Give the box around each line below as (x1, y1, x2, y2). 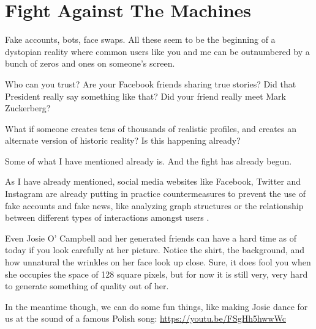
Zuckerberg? (5, 102, 51, 114)
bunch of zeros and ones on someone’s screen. (5, 57, 175, 70)
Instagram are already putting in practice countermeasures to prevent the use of (5, 187, 306, 200)
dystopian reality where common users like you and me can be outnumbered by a (5, 45, 310, 57)
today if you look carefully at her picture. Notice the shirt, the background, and (5, 243, 305, 256)
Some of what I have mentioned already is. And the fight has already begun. (5, 154, 292, 167)
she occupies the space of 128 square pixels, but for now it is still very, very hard (5, 267, 308, 280)
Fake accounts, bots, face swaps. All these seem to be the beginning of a (5, 33, 276, 46)
